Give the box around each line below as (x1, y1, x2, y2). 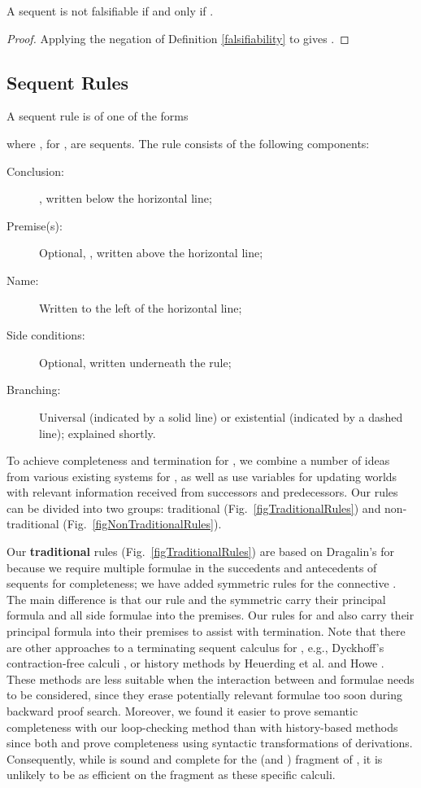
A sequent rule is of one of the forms (7, 107, 189, 125)
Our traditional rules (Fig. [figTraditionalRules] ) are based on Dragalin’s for (7, 543, 395, 560)
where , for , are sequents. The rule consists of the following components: (7, 134, 370, 151)
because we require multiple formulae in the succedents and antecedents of (7, 558, 377, 576)
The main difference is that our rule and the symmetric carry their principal (7, 590, 386, 607)
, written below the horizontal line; (39, 190, 212, 207)
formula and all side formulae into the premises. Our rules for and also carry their (7, 606, 414, 624)
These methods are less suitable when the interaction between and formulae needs (7, 670, 414, 687)
